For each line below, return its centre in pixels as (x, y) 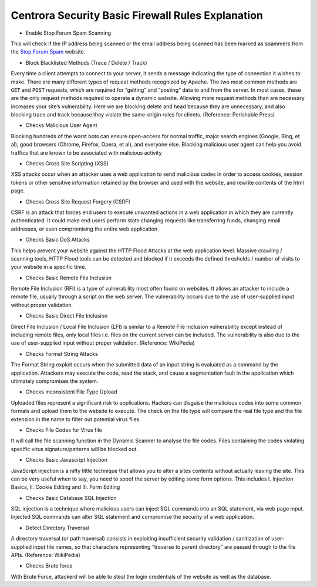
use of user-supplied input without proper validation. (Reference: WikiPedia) (103, 343)
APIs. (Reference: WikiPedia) (45, 555)
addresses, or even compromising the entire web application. (85, 229)
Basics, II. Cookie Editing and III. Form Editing (65, 487)
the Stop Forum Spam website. (48, 52)
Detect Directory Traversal (58, 528)
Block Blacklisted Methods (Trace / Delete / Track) (86, 62)
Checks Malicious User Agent (61, 125)
